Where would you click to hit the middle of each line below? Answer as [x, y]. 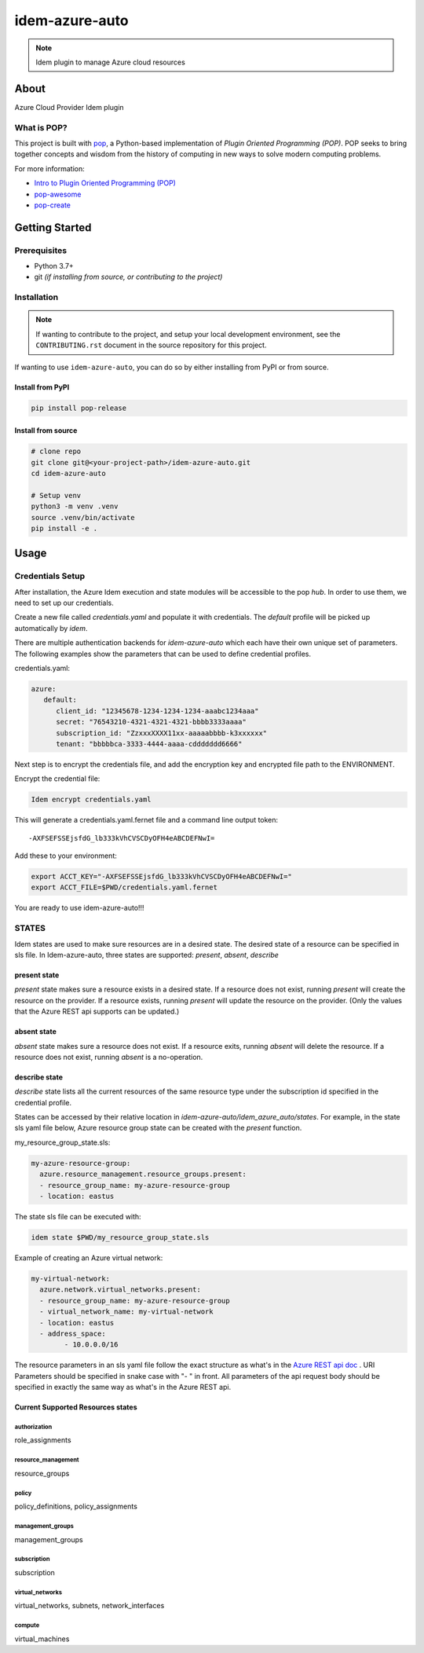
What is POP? [41, 127]
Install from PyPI [42, 387]
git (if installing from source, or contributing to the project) [128, 277]
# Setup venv [56, 495]
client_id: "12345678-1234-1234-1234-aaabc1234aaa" [157, 711]
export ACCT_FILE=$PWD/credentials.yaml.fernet [124, 887]
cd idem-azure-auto [68, 473]
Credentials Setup [50, 576]
